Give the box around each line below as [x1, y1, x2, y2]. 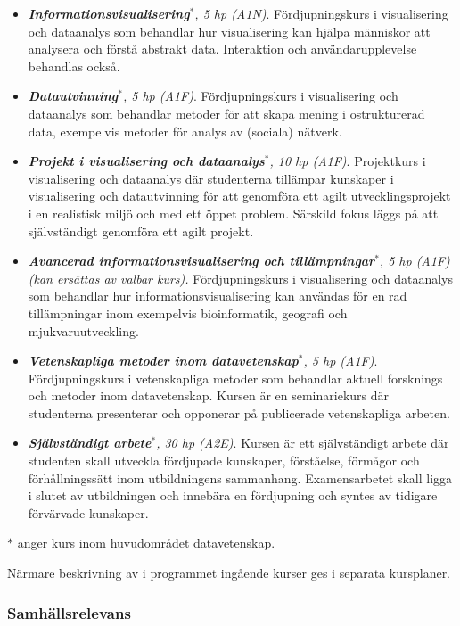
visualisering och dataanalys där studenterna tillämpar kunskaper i [28, 169, 394, 187]
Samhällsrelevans [7, 601, 131, 623]
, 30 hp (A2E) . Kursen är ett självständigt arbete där [156, 433, 449, 452]
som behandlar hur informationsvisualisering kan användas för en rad [28, 286, 407, 305]
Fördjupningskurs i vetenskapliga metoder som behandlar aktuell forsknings [28, 368, 443, 387]
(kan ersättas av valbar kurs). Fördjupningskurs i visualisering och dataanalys [28, 268, 454, 287]
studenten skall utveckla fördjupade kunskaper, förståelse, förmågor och [28, 451, 420, 470]
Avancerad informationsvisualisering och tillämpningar [28, 251, 375, 270]
